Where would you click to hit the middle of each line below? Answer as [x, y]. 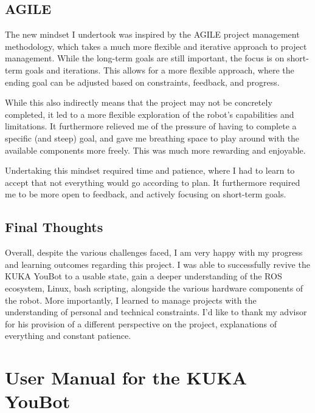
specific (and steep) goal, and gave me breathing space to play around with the [152, 138]
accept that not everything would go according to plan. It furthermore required [153, 182]
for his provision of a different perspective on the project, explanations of [141, 323]
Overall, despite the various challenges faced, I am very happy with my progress [154, 252]
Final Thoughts [54, 227]
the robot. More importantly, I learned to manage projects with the [131, 300]
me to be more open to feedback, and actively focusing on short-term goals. [146, 194]
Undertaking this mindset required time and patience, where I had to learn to [150, 170]
